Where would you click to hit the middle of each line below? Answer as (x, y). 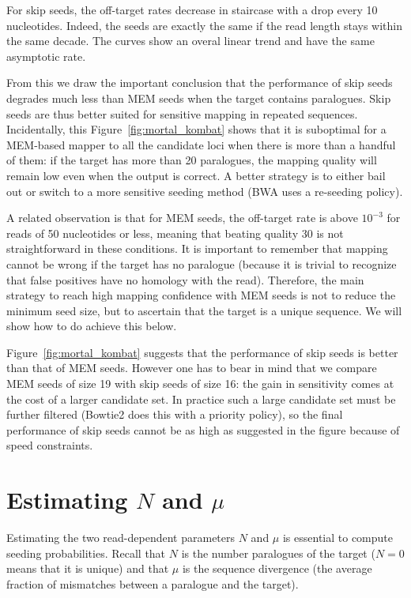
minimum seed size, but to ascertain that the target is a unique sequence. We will (204, 310)
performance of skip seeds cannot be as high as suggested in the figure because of (203, 429)
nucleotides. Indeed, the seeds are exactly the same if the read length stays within (204, 25)
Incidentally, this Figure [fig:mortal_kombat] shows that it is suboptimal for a (196, 129)
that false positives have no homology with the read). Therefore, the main (185, 279)
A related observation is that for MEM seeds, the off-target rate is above (182, 218)
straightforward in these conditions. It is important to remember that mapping (197, 248)
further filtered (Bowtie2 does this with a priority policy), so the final (175, 414)
